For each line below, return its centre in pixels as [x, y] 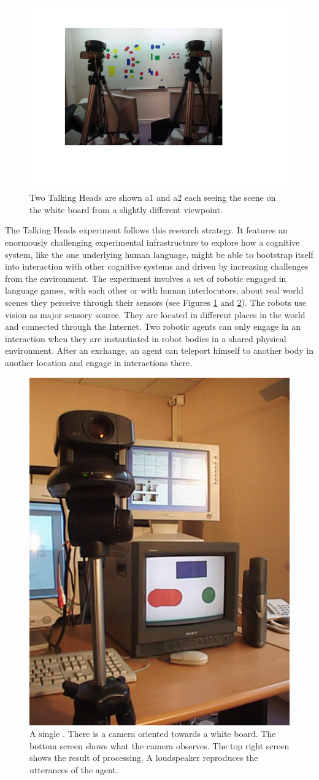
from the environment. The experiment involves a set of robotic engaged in [146, 278]
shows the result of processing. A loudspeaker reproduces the [144, 758]
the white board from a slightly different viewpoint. [126, 209]
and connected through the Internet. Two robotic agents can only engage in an [153, 326]
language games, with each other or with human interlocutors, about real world [154, 290]
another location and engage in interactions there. [99, 362]
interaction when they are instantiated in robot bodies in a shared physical [146, 338]
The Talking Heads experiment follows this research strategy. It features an [146, 230]
